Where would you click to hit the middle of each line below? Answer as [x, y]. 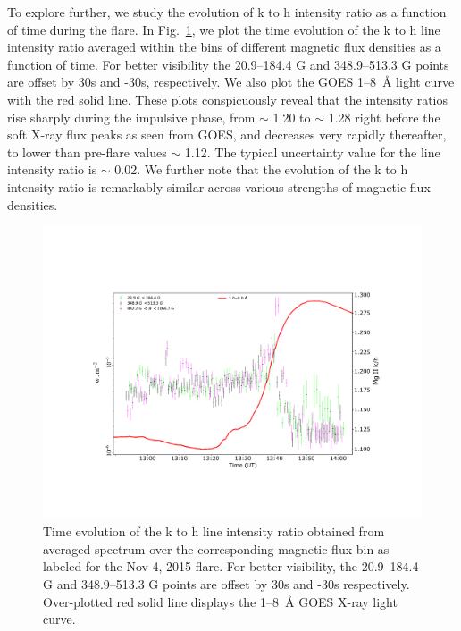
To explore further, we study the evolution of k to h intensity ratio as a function [227, 12]
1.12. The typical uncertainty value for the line [312, 151]
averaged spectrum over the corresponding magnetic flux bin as [216, 548]
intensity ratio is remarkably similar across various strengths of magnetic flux [219, 186]
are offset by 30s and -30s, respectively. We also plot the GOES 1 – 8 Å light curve [231, 82]
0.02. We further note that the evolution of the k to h [261, 169]
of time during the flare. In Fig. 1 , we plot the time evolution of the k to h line [224, 29]
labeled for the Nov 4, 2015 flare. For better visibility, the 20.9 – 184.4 [231, 566]
